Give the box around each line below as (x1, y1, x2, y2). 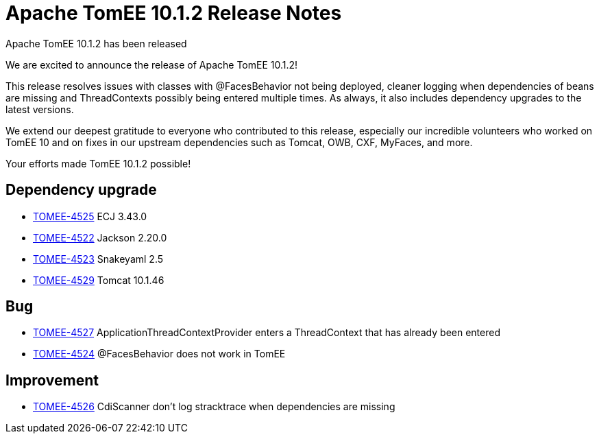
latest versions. (5, 103, 74, 115)
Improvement (5, 371, 99, 389)
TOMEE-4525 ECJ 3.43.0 (33, 210, 147, 222)
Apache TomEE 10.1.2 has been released (5, 37, 187, 49)
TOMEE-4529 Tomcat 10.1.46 (33, 274, 164, 286)
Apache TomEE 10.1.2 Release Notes (5, 1, 342, 25)
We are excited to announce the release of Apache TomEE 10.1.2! (5, 58, 298, 71)
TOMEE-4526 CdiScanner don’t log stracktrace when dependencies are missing (33, 401, 395, 413)
